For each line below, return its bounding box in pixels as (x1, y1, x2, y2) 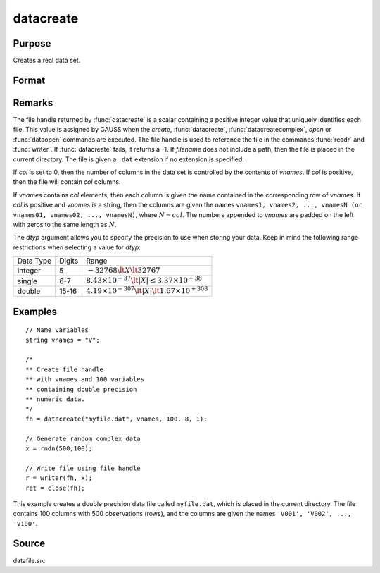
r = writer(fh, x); (25, 474, 93, 482)
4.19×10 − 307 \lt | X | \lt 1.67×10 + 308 (86, 285, 208, 295)
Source (13, 538, 46, 550)
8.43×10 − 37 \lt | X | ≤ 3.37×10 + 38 (86, 275, 202, 285)
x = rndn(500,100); (25, 444, 93, 452)
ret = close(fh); (25, 483, 85, 492)
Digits (58, 256, 79, 266)
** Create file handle (25, 365, 104, 374)
